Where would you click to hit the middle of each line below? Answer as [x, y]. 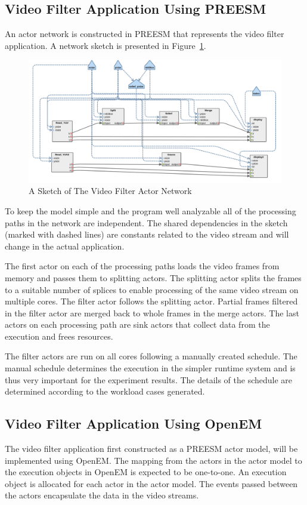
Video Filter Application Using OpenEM [134, 424]
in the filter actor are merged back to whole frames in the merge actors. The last [152, 312]
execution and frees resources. [59, 336]
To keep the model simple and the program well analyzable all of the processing [151, 210]
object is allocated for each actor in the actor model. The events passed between [151, 483]
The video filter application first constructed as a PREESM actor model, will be [151, 449]
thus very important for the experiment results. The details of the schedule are [149, 379]
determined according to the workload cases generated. [105, 391]
